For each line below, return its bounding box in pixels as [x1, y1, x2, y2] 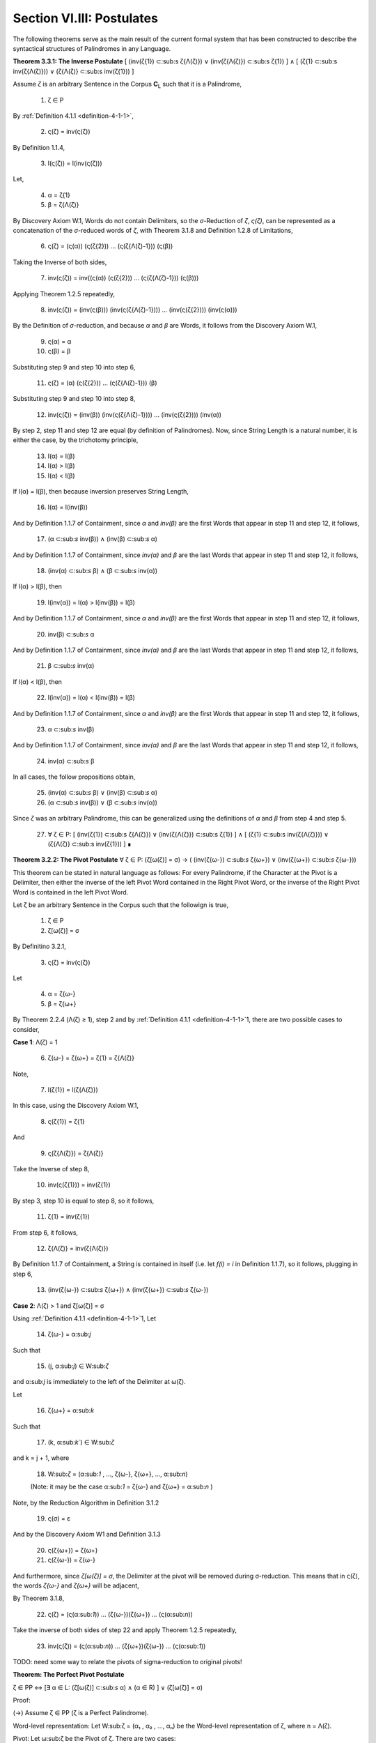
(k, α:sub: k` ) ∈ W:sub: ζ [47, 1438, 115, 1447]
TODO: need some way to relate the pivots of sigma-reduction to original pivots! [13, 1657, 243, 1666]
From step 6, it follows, [13, 1228, 79, 1237]
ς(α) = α [47, 337, 72, 345]
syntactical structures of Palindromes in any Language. [13, 44, 171, 52]
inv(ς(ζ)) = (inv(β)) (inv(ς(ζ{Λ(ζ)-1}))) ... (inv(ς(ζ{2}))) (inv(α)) [47, 410, 222, 418]
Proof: [13, 1696, 31, 1705]
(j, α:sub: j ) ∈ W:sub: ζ [47, 1362, 109, 1370]
